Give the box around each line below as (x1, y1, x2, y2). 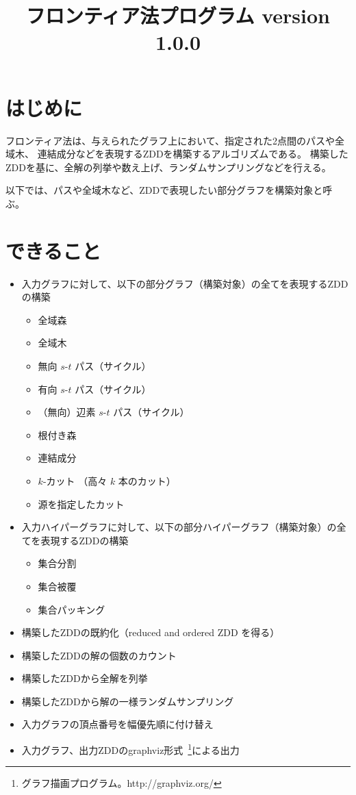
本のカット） (118, 473, 176, 488)
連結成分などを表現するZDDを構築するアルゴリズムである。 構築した (37, 147, 348, 161)
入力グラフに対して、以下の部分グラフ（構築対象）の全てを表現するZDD (21, 276, 348, 290)
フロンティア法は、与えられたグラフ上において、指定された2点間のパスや (5, 133, 335, 147)
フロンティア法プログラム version (26, 1, 330, 29)
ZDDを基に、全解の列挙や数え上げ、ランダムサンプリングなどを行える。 (5, 160, 331, 174)
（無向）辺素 (38, 405, 96, 419)
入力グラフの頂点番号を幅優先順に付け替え (21, 717, 214, 731)
